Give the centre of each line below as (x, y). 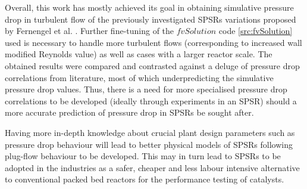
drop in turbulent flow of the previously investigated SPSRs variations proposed (151, 19)
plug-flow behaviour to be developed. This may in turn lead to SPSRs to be (143, 156)
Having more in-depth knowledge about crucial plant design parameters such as (150, 132)
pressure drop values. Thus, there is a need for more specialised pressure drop (146, 89)
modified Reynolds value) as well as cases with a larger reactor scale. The (139, 54)
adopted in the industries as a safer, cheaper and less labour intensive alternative (152, 167)
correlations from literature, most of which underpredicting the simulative (139, 77)
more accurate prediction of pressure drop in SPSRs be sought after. (129, 112)
